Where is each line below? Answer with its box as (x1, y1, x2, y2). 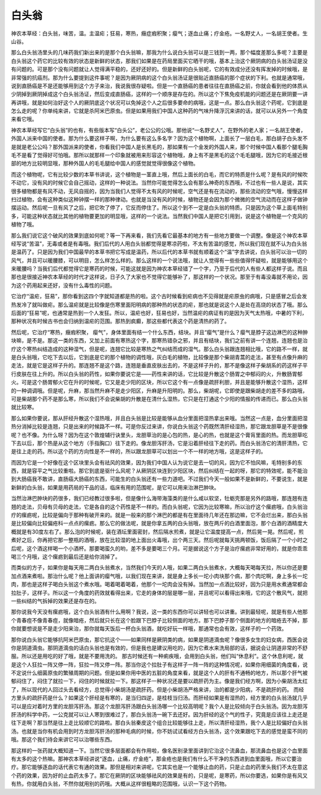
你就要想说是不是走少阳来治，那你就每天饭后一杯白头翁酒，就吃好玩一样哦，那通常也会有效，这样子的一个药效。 (11, 625, 287, 632)
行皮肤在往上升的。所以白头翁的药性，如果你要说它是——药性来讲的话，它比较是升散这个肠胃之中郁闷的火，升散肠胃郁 (11, 370, 303, 378)
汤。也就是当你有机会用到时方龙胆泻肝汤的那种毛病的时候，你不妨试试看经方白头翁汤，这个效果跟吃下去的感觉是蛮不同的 (11, 727, 308, 735)
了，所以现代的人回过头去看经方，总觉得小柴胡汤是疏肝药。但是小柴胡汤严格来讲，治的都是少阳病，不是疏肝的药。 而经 (11, 685, 304, 693)
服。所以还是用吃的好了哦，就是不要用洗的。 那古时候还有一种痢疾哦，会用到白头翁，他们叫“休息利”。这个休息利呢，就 (11, 653, 304, 660)
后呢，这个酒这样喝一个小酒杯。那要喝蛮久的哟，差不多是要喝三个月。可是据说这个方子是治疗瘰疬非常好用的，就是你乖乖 (11, 545, 308, 552)
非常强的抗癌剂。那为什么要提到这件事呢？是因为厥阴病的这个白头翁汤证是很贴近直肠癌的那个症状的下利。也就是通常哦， (11, 74, 308, 81)
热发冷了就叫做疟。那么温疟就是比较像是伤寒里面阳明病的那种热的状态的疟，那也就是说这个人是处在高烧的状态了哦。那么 (11, 301, 308, 308)
